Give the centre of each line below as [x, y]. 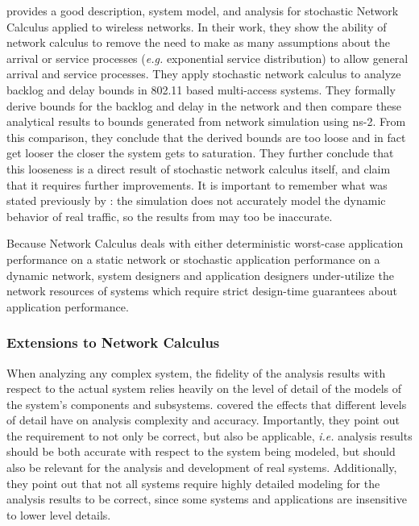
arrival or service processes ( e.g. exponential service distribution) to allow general [207, 58]
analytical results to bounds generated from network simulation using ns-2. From [206, 121]
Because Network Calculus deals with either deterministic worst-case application [205, 243]
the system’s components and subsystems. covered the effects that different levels [207, 404]
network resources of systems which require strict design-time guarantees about [202, 291]
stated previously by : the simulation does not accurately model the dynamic [196, 200]
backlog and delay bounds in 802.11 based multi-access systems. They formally [201, 89]
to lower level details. [59, 514]
